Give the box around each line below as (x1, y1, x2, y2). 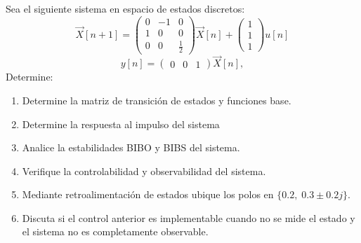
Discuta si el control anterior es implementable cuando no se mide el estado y (22, 210, 355, 225)
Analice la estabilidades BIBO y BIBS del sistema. (22, 140, 240, 155)
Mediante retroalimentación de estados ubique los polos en (22, 187, 274, 202)
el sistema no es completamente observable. (22, 224, 209, 239)
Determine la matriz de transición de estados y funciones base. (22, 92, 291, 107)
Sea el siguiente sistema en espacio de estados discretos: (6, 1, 245, 15)
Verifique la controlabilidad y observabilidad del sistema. (22, 163, 266, 178)
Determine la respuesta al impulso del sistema (22, 116, 220, 131)
